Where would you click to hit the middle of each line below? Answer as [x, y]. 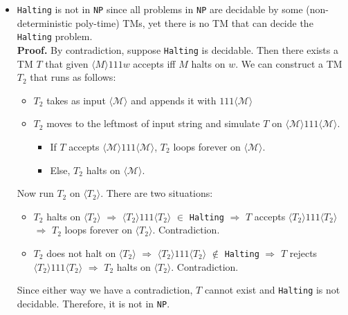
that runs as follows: [73, 77]
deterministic [45, 22]
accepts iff [154, 63]
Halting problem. [55, 36]
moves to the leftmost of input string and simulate [153, 123]
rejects [303, 252]
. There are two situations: [157, 193]
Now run [35, 193]
